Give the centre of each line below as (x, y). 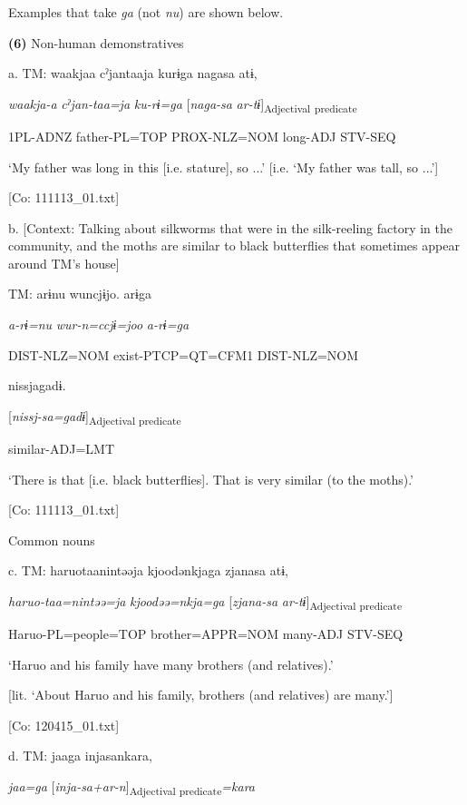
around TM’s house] (64, 263)
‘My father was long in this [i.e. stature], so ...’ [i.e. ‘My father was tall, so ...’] (224, 167)
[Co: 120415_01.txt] (64, 725)
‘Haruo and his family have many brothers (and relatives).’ (171, 664)
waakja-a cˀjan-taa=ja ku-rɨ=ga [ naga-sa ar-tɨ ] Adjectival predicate (183, 104)
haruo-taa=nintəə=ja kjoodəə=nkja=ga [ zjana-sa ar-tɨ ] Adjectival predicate (205, 602)
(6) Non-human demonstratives (96, 42)
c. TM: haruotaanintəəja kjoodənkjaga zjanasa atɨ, (148, 570)
